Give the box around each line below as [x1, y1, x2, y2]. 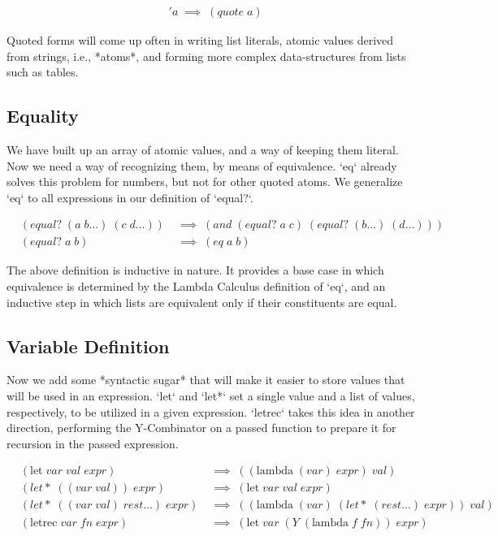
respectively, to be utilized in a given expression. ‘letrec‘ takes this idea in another [6, 403, 415, 420]
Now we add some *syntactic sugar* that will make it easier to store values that [6, 371, 405, 388]
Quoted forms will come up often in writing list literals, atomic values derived [6, 32, 394, 49]
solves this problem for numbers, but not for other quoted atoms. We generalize [6, 173, 403, 190]
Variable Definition [6, 333, 170, 358]
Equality [6, 103, 79, 128]
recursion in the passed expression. [6, 434, 179, 452]
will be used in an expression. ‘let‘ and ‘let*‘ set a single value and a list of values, [6, 387, 415, 404]
